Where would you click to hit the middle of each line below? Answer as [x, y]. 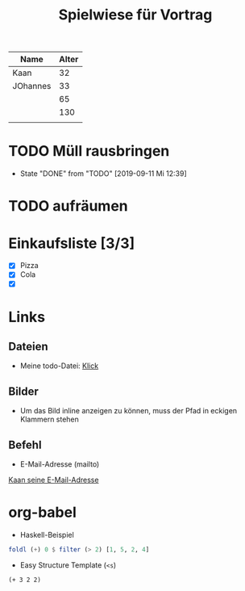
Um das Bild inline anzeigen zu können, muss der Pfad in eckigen [129, 411]
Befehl [25, 444]
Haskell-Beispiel [47, 535]
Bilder [23, 391]
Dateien [28, 347]
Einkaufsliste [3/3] [72, 243]
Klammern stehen [49, 419]
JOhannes [32, 86]
